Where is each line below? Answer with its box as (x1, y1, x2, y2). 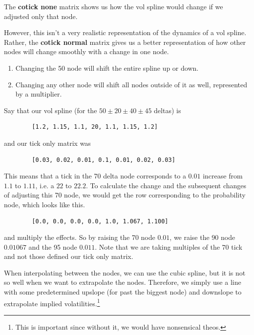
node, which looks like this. (4, 199, 85, 209)
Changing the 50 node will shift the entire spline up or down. (15, 62, 199, 73)
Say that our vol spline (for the (4, 105, 97, 115)
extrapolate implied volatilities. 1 (4, 296, 100, 308)
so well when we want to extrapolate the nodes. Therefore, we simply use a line (4, 277, 241, 287)
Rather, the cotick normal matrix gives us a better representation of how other (4, 37, 246, 47)
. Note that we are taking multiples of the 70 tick (95, 241, 242, 252)
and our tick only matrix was (4, 138, 91, 148)
